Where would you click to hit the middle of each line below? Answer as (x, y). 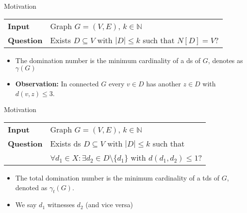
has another (164, 84)
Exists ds (66, 143)
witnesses (61, 205)
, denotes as (225, 60)
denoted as (31, 187)
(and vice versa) (109, 205)
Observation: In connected (57, 84)
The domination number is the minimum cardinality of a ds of (108, 60)
